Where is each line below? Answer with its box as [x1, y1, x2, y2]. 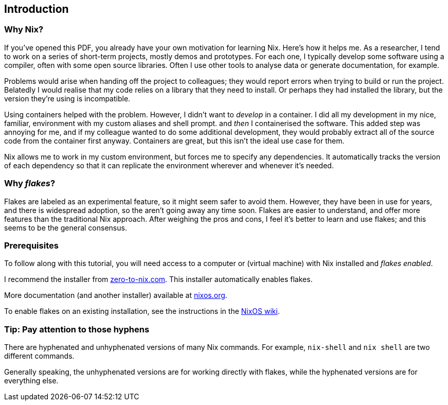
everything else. [4, 376, 59, 385]
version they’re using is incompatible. [4, 94, 131, 103]
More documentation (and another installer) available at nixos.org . [4, 291, 227, 300]
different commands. [4, 351, 75, 361]
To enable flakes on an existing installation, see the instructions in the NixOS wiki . [4, 307, 280, 316]
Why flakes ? [4, 178, 56, 189]
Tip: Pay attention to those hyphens [4, 324, 150, 334]
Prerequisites [4, 240, 59, 251]
